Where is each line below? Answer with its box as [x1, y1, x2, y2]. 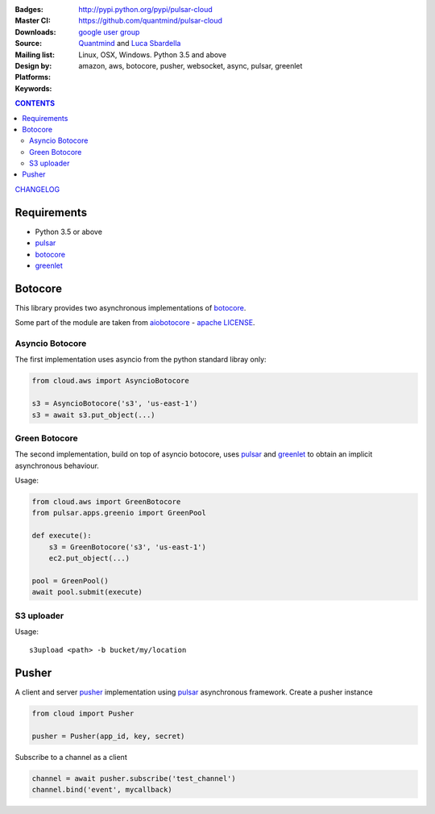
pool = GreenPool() [31, 576, 109, 585]
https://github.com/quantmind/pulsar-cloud [78, 16, 223, 26]
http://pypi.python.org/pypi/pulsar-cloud [78, 5, 213, 14]
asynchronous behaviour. [14, 461, 100, 470]
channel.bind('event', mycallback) [31, 785, 172, 795]
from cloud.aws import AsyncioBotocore [31, 376, 189, 386]
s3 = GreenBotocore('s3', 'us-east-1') [48, 542, 207, 552]
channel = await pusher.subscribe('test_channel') [31, 774, 237, 783]
